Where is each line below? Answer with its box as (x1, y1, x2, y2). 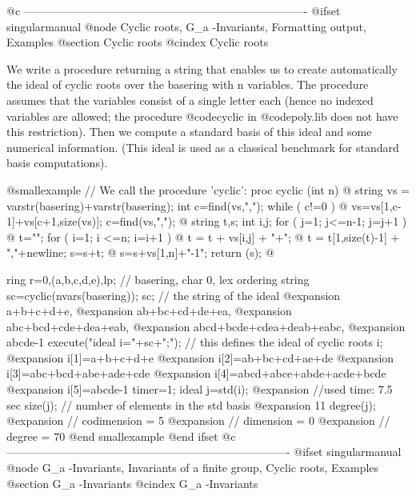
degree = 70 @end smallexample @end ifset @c (6, 427, 236, 444)
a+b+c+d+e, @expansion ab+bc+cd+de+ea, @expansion (6, 302, 292, 319)
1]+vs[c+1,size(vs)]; (6, 213, 103, 230)
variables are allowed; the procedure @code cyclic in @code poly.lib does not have (6, 107, 398, 124)
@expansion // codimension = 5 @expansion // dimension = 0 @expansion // (6, 412, 390, 429)
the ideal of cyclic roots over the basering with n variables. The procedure (6, 76, 369, 93)
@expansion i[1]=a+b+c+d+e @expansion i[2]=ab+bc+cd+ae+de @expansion (6, 349, 394, 366)
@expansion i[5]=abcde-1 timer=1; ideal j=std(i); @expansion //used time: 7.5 (6, 381, 393, 398)
